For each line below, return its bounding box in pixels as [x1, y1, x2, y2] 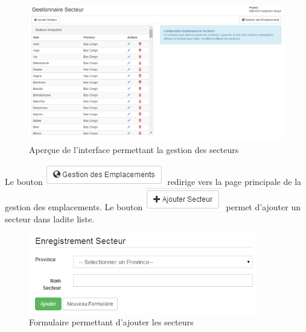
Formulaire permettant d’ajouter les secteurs [29, 316, 194, 328]
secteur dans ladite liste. [5, 212, 95, 225]
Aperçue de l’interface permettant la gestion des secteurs [29, 143, 239, 156]
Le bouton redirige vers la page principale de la [5, 175, 302, 187]
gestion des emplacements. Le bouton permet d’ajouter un [5, 201, 301, 213]
